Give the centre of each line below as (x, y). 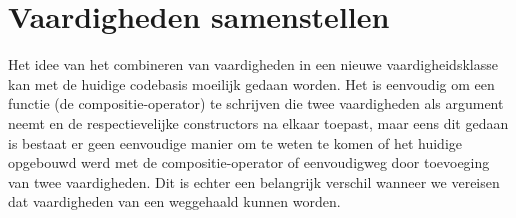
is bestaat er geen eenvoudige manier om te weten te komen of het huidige (235, 142)
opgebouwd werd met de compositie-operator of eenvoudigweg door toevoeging (249, 162)
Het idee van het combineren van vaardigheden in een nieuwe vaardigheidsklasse (253, 64)
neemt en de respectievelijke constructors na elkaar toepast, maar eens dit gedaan (258, 122)
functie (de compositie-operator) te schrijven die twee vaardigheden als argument (256, 103)
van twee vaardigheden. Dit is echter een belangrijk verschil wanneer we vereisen (254, 181)
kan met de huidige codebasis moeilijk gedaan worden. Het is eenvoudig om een (251, 83)
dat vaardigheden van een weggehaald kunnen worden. (174, 201)
